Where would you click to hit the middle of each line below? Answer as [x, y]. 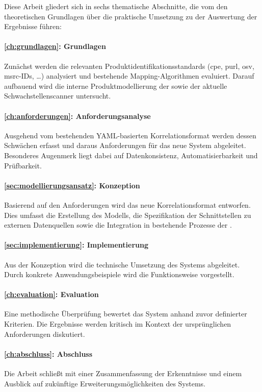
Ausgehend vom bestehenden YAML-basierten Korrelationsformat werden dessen [130, 135]
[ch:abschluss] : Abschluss [48, 353]
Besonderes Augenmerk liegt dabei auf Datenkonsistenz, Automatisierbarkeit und [131, 155]
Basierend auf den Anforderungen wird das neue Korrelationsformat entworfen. [127, 204]
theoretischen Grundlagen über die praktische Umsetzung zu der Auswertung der [131, 16]
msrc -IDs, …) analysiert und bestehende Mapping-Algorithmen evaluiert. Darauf [129, 76]
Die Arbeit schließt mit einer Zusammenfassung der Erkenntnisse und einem [123, 373]
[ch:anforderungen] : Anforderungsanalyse [77, 116]
